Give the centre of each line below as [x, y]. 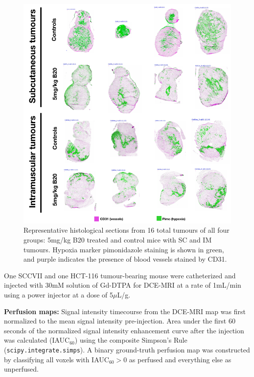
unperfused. [21, 369]
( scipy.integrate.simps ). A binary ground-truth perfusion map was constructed [127, 350]
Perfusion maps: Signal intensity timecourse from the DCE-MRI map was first [125, 311]
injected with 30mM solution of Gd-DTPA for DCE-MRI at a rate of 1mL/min [123, 285]
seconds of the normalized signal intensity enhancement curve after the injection [124, 330]
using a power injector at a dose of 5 [59, 295]
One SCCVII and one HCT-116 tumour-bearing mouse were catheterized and [120, 275]
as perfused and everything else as [180, 359]
